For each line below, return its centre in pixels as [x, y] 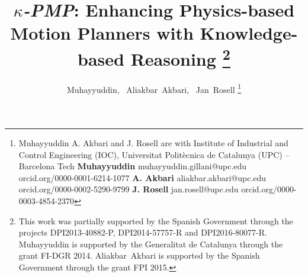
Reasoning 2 [180, 57]
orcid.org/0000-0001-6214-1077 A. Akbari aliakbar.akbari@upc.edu [142, 177]
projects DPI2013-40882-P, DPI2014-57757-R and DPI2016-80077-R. [143, 232]
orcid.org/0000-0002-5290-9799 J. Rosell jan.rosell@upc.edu [129, 189]
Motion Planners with [102, 33]
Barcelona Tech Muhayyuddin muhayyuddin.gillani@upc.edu [133, 166]
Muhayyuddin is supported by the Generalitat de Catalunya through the [151, 244]
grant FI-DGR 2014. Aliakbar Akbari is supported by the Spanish [139, 255]
